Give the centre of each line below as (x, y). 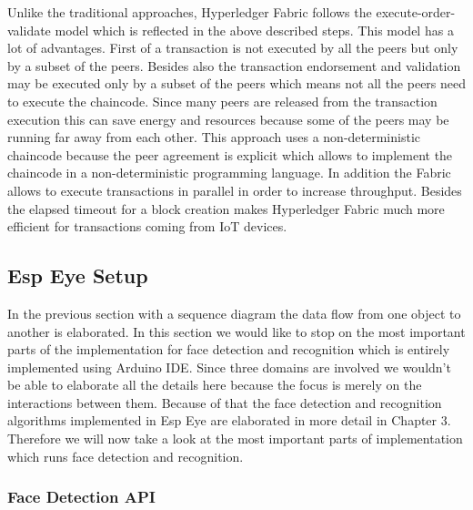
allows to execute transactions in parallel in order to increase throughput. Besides (235, 190)
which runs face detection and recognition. (126, 456)
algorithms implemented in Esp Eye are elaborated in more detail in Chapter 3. (229, 420)
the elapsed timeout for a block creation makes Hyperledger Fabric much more (226, 208)
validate (29, 30)
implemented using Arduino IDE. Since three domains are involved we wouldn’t (229, 367)
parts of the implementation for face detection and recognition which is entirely (229, 349)
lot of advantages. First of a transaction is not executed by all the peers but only (233, 48)
